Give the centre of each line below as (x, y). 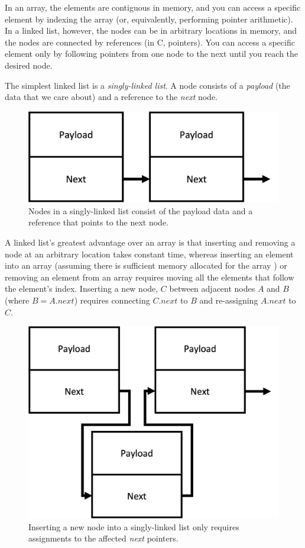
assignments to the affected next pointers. (103, 538)
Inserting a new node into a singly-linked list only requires (134, 526)
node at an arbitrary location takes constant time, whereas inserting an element (149, 254)
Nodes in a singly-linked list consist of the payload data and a (141, 210)
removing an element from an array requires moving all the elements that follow (150, 277)
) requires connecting (112, 300)
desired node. (29, 65)
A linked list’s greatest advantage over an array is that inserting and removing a (150, 242)
